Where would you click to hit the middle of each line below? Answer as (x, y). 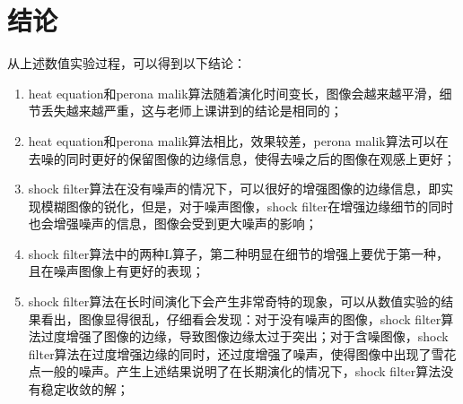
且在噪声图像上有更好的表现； (116, 271)
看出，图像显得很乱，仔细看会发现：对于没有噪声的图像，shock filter (241, 318)
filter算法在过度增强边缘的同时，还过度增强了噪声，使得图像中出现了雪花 (242, 353)
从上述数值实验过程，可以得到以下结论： (127, 63)
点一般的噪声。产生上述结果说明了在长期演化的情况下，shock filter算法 (235, 371)
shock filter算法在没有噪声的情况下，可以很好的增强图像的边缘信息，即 (235, 189)
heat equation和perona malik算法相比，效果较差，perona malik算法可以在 (238, 140)
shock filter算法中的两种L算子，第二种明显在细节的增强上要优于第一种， (238, 253)
